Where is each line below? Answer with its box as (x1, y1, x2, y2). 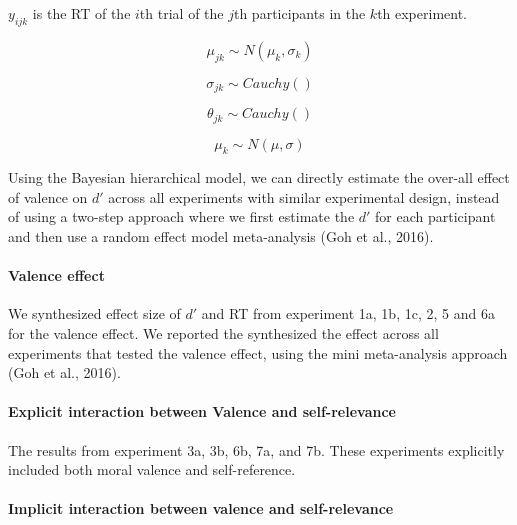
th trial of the (139, 3, 224, 23)
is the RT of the (32, 3, 131, 23)
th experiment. (377, 3, 468, 23)
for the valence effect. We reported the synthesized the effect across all (8, 323, 439, 344)
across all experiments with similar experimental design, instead (108, 186, 500, 207)
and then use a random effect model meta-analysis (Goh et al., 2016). (8, 226, 434, 247)
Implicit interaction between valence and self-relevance (8, 498, 394, 519)
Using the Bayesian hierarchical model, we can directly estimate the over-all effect (8, 167, 510, 188)
